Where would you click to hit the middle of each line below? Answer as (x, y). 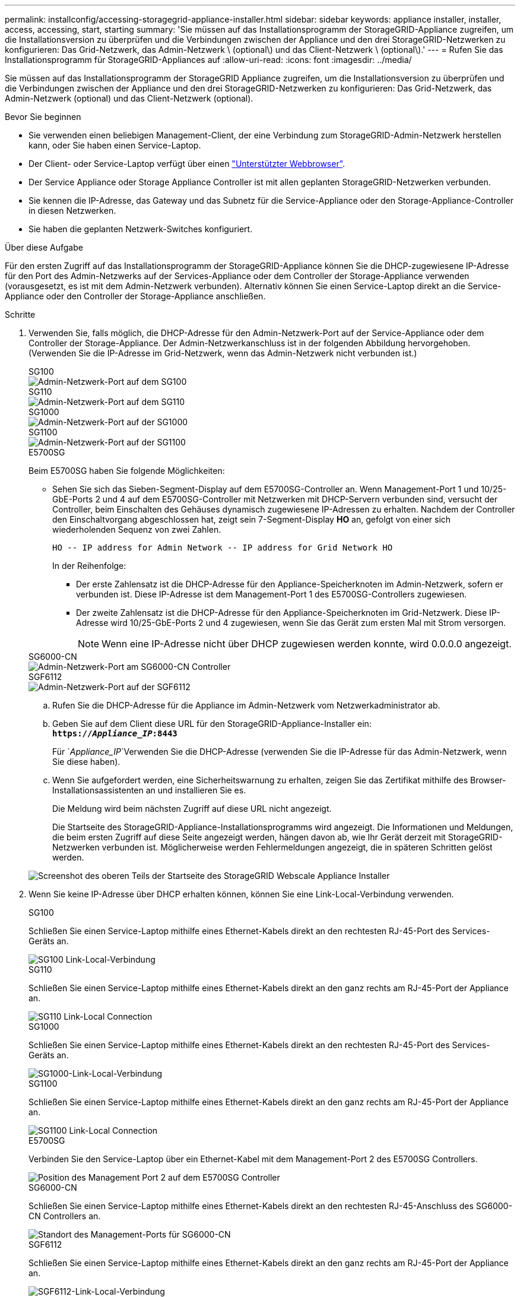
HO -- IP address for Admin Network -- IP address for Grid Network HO (223, 548)
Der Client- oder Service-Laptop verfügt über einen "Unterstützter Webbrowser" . (187, 164)
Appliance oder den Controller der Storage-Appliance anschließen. (135, 296)
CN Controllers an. (65, 1216)
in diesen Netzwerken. (72, 211)
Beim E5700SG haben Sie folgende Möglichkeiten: (127, 471)
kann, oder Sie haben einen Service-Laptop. (115, 145)
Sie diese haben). (86, 762)
